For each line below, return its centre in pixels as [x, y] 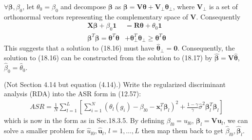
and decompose [83, 6]
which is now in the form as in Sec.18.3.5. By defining [84, 120]
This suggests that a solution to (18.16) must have [79, 48]
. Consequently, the [206, 48]
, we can [236, 120]
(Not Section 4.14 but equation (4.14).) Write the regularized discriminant [115, 84]
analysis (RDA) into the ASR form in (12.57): [73, 94]
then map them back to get [182, 131]
